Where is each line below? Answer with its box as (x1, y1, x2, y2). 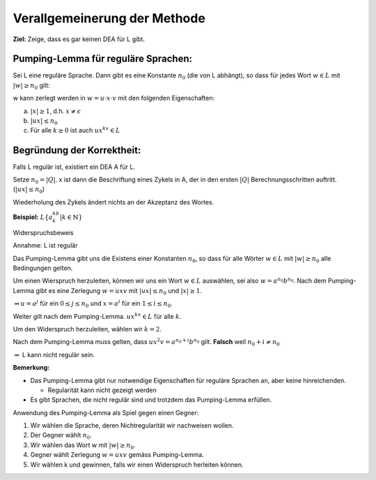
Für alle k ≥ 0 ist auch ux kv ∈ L (30, 126, 121, 134)
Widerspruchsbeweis (13, 228, 74, 237)
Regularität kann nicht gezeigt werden (47, 386, 157, 394)
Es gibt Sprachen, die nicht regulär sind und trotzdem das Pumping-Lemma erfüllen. (30, 396, 272, 404)
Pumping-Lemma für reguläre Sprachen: (13, 53, 193, 65)
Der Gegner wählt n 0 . (30, 431, 93, 441)
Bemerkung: (13, 363, 50, 372)
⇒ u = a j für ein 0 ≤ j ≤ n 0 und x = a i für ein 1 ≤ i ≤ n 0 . (14, 299, 173, 309)
